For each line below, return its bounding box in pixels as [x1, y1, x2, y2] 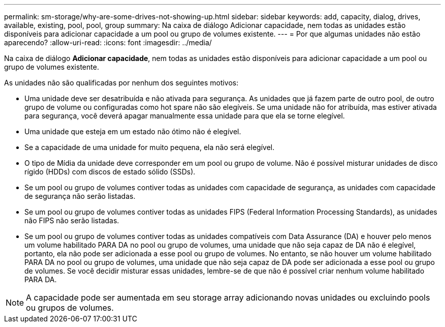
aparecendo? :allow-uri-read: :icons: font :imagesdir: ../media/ [4, 38, 212, 47]
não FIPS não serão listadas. [24, 216, 119, 225]
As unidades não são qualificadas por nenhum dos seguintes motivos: [4, 78, 239, 87]
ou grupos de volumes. [26, 303, 114, 313]
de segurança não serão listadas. [24, 192, 136, 200]
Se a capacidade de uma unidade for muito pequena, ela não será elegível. [24, 143, 275, 152]
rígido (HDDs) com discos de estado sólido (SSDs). [24, 167, 196, 176]
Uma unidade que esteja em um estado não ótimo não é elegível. [24, 127, 241, 136]
